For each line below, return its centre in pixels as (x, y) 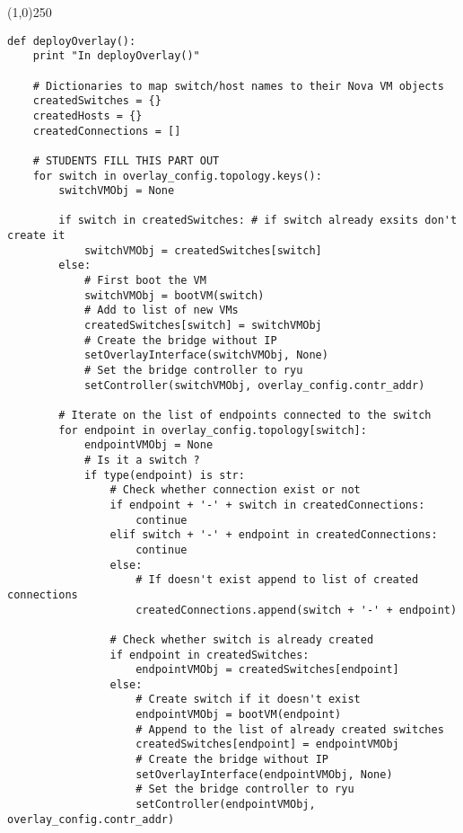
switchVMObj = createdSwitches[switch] (203, 250)
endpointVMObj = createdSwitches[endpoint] (267, 670)
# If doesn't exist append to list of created (277, 580)
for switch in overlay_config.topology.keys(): (177, 176)
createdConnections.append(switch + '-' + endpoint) (297, 610)
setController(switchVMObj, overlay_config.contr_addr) (254, 385)
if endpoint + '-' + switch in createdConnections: (267, 505)
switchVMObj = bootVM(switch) (174, 295)
